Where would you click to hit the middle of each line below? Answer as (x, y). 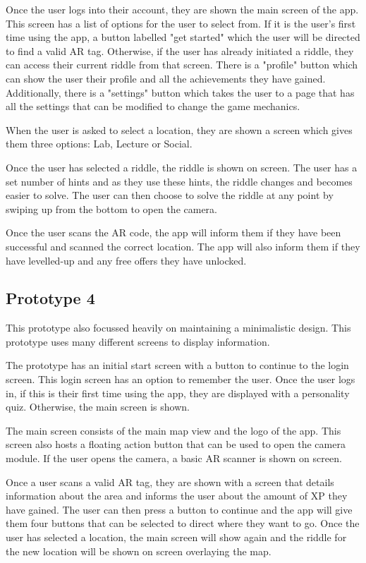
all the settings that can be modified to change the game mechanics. (153, 106)
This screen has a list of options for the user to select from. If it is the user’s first (181, 23)
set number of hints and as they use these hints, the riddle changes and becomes (179, 181)
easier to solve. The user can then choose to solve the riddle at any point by (170, 195)
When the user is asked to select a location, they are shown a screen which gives (179, 129)
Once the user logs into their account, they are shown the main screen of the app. (182, 9)
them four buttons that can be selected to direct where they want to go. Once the (183, 523)
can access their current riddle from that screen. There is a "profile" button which (182, 65)
